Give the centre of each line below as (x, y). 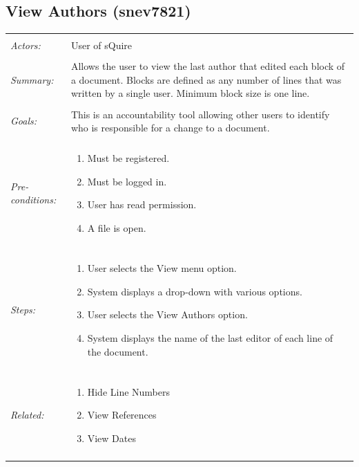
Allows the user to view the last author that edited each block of (208, 66)
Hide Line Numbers (129, 391)
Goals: (24, 121)
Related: (27, 415)
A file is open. (117, 228)
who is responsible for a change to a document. (170, 128)
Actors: (26, 45)
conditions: (33, 200)
